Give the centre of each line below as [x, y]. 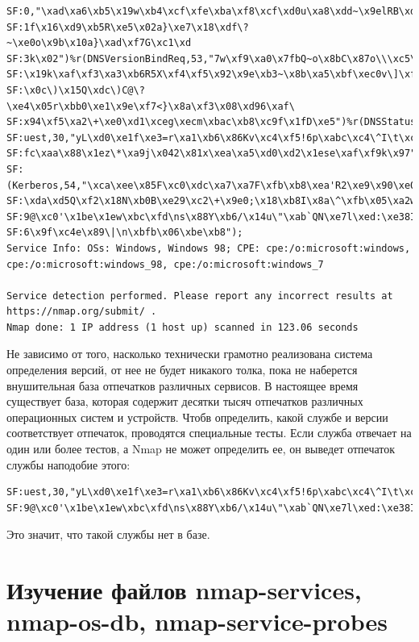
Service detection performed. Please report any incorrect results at [200, 296]
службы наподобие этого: [68, 464]
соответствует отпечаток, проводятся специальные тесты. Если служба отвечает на [209, 433]
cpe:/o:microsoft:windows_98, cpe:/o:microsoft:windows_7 [165, 264]
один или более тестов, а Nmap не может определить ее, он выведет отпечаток [201, 449]
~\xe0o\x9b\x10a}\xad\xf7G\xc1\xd [99, 43]
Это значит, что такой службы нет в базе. [108, 534]
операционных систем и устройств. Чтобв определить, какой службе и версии [197, 417]
